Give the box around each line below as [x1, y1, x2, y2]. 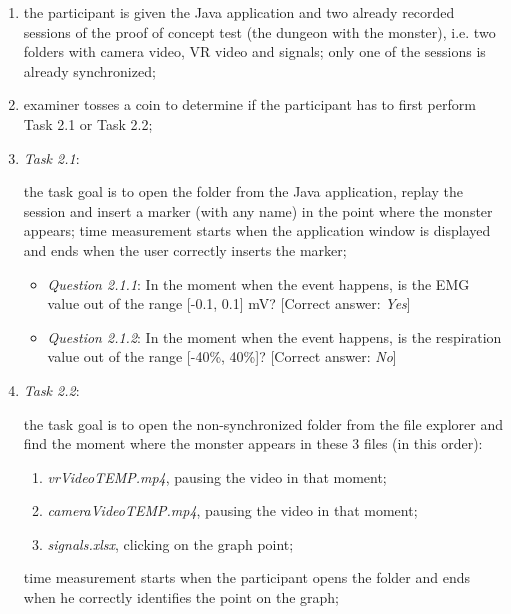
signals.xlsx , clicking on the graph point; [47, 533, 294, 554]
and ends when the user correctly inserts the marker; [23, 239, 347, 260]
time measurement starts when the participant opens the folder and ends [23, 567, 470, 588]
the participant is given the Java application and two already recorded [23, 2, 455, 22]
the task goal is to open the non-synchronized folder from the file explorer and [23, 413, 503, 434]
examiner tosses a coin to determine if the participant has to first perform [23, 94, 476, 115]
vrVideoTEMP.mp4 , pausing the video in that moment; [47, 466, 387, 487]
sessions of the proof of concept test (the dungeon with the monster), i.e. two [23, 21, 496, 42]
